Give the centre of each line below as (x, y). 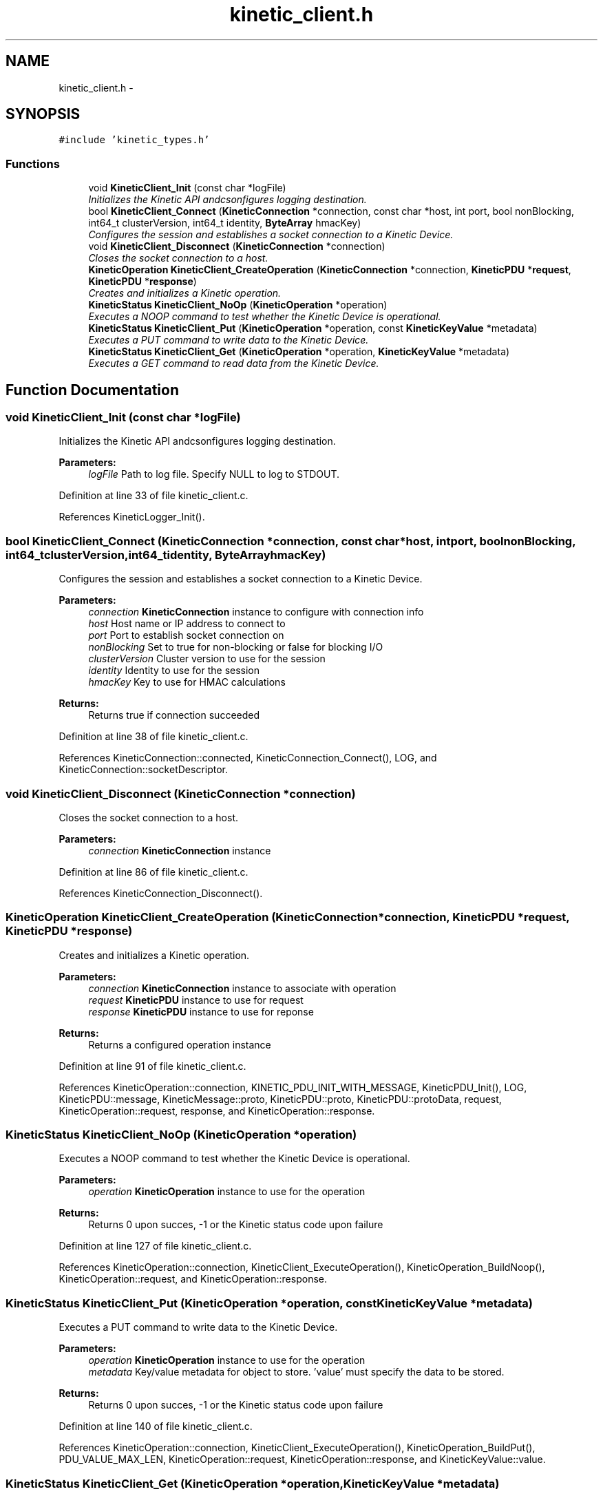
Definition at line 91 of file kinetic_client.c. (152, 1066)
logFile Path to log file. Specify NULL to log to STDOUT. (214, 474)
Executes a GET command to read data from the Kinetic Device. (234, 364)
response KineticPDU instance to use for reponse (201, 1011)
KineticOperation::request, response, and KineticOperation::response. (217, 1110)
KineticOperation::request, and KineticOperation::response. (193, 1279)
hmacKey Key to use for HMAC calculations (187, 682)
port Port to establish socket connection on (186, 635)
